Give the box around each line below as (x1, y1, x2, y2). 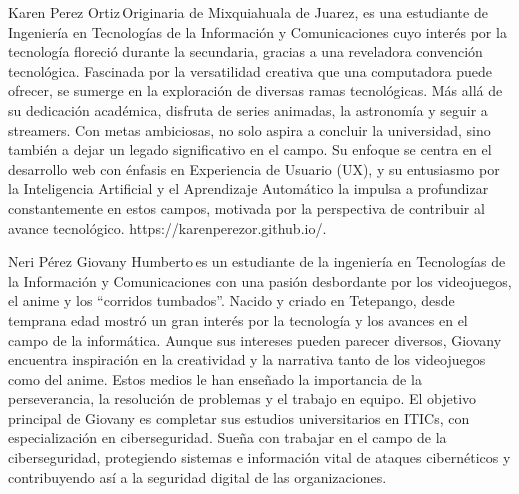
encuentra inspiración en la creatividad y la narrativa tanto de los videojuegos (8, 349, 486, 370)
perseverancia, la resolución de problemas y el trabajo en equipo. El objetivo (8, 388, 477, 409)
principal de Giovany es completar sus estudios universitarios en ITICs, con (8, 407, 470, 428)
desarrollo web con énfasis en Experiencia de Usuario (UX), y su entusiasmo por (8, 158, 500, 179)
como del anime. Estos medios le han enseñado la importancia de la (8, 368, 422, 389)
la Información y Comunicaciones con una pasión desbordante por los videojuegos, (8, 270, 512, 291)
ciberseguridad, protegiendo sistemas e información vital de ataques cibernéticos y (8, 447, 511, 468)
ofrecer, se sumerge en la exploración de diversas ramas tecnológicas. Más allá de (8, 80, 503, 101)
